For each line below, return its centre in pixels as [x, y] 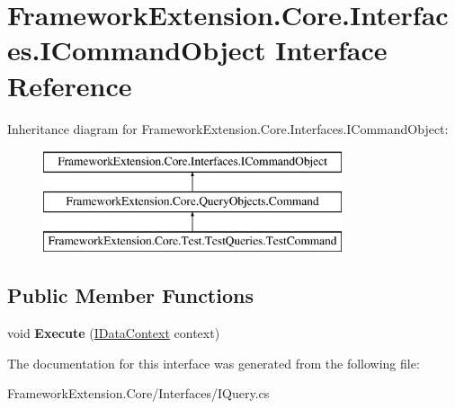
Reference [70, 85]
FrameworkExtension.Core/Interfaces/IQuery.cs [138, 393]
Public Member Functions [130, 295]
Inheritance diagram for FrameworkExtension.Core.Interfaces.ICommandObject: [228, 128]
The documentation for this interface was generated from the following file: [214, 363]
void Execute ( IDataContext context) [114, 333]
